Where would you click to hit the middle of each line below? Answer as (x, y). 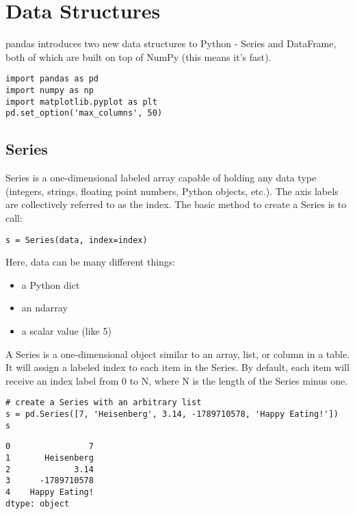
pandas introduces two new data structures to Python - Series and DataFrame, (171, 43)
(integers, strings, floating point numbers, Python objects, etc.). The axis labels (172, 191)
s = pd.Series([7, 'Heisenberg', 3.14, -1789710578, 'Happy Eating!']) (172, 414)
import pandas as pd (52, 79)
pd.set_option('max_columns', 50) (84, 113)
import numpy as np (50, 90)
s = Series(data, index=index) (77, 240)
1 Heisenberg (50, 458)
